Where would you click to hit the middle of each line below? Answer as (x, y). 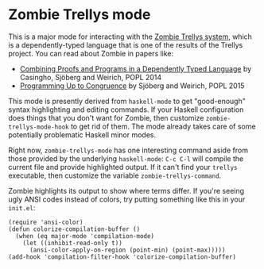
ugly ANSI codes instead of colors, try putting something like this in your (127, 199)
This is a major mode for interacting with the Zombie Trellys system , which (130, 37)
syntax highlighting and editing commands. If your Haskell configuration (126, 110)
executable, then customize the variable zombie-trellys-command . (115, 175)
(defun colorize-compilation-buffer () (74, 229)
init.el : (22, 207)
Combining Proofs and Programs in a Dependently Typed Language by (136, 68)
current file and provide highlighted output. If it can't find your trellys (123, 167)
